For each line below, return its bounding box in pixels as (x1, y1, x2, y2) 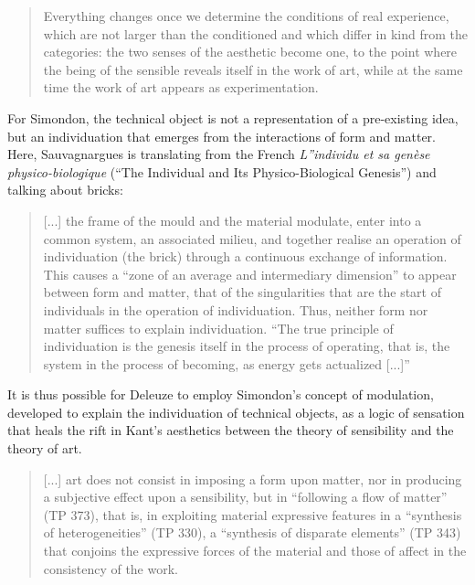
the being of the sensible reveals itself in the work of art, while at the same (43, 59, 463, 79)
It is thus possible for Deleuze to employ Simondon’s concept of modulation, (7, 385, 434, 404)
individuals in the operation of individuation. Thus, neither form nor (43, 300, 428, 319)
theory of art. (7, 439, 82, 458)
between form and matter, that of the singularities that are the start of (43, 282, 441, 302)
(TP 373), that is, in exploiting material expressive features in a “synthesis (43, 505, 462, 524)
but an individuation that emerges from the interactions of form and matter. (7, 126, 436, 145)
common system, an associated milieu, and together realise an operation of (43, 229, 461, 248)
